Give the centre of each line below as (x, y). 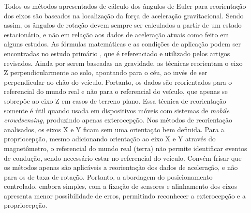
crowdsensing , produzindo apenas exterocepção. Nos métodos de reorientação (118, 120)
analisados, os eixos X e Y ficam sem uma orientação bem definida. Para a (114, 129)
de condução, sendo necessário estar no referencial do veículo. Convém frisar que (123, 158)
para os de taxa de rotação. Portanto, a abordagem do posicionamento (108, 176)
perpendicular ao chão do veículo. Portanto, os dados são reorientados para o (118, 82)
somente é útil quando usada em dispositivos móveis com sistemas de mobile (117, 110)
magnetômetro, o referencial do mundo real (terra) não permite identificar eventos (125, 148)
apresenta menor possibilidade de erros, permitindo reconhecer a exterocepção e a (125, 195)
